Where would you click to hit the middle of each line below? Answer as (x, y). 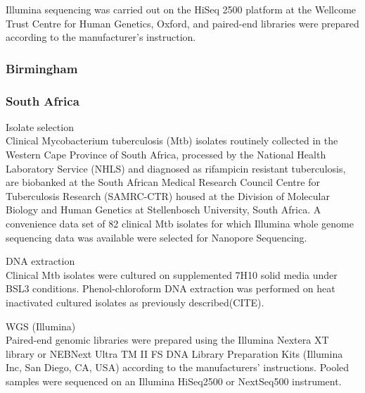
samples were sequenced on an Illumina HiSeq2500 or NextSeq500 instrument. (174, 381)
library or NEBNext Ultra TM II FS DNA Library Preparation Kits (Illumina (174, 353)
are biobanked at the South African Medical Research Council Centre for (163, 182)
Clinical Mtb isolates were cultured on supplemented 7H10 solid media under (172, 274)
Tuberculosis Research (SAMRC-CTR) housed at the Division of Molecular (168, 195)
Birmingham (42, 68)
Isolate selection (40, 126)
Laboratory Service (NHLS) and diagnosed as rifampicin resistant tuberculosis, (176, 168)
